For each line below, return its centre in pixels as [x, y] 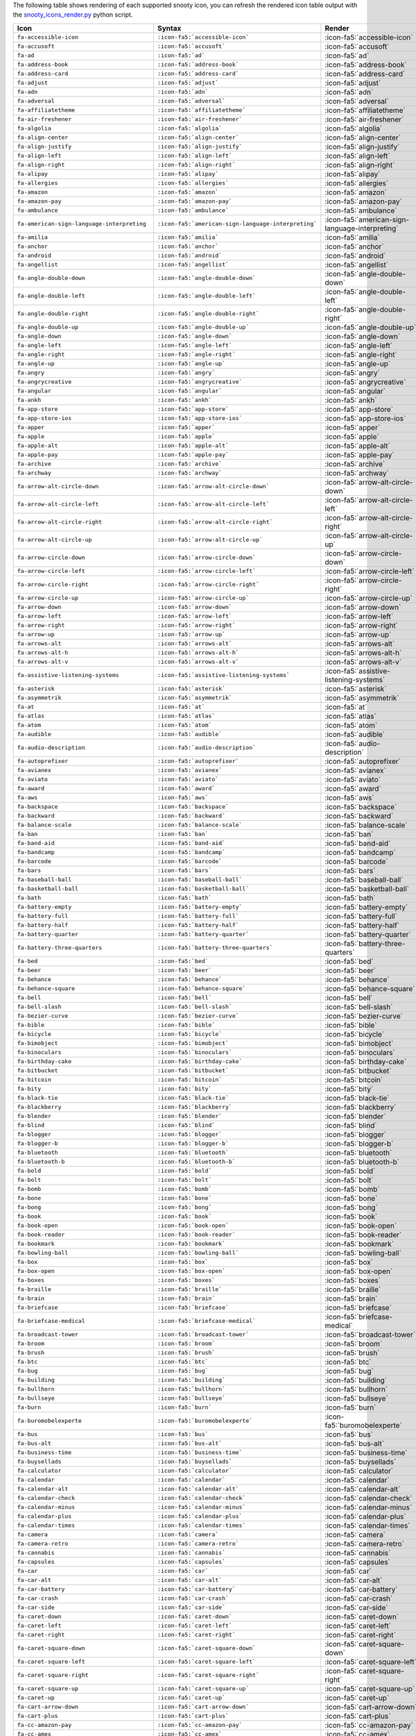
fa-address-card [43, 74]
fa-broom [31, 1344]
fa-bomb [29, 1189]
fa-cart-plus [37, 1716]
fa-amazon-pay [39, 201]
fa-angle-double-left [51, 296]
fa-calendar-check [46, 1498]
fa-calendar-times [46, 1525]
